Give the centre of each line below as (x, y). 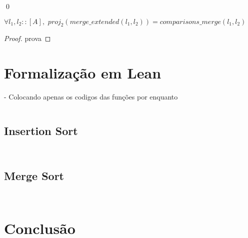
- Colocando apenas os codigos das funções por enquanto (91, 97)
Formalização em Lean (83, 73)
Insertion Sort (41, 131)
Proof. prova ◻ (27, 38)
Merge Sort (34, 176)
